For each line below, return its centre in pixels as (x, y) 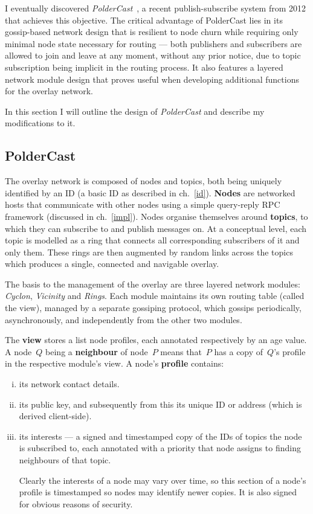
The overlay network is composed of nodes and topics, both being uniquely (144, 181)
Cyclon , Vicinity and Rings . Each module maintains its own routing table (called (155, 296)
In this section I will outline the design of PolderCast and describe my (135, 111)
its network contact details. (69, 384)
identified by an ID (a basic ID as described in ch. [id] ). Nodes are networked (150, 192)
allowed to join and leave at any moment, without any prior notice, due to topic (153, 55)
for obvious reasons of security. (76, 503)
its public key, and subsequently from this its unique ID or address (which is (160, 404)
